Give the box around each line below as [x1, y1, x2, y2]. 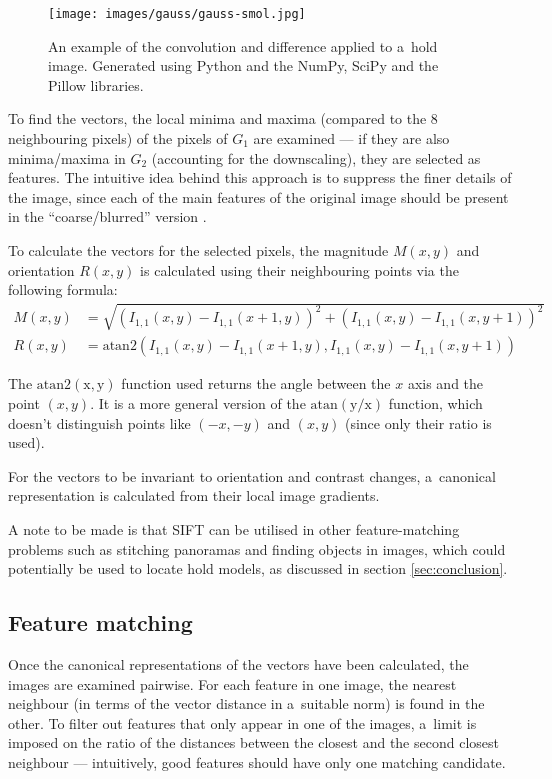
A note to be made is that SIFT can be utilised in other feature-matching [8, 518, 460, 539]
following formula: [8, 279, 118, 300]
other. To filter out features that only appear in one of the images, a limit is [8, 712, 477, 733]
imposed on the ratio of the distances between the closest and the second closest [8, 732, 499, 753]
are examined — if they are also [253, 128, 450, 149]
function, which [388, 392, 483, 413]
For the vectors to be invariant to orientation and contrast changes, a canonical [8, 465, 496, 486]
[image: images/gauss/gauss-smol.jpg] [48, 7, 306, 21]
